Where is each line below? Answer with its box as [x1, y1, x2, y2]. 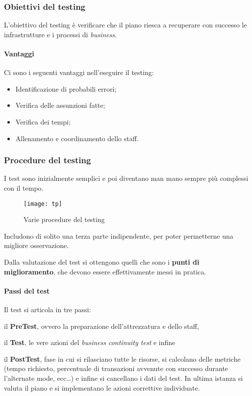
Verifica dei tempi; [15, 116, 71, 126]
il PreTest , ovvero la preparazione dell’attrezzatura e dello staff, [4, 321, 199, 331]
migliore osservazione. [4, 240, 69, 250]
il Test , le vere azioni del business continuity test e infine [4, 337, 176, 347]
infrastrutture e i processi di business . [4, 29, 117, 39]
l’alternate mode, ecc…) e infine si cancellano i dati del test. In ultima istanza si [4, 372, 243, 383]
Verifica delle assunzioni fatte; [15, 100, 105, 110]
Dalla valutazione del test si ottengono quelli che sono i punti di [4, 257, 200, 267]
